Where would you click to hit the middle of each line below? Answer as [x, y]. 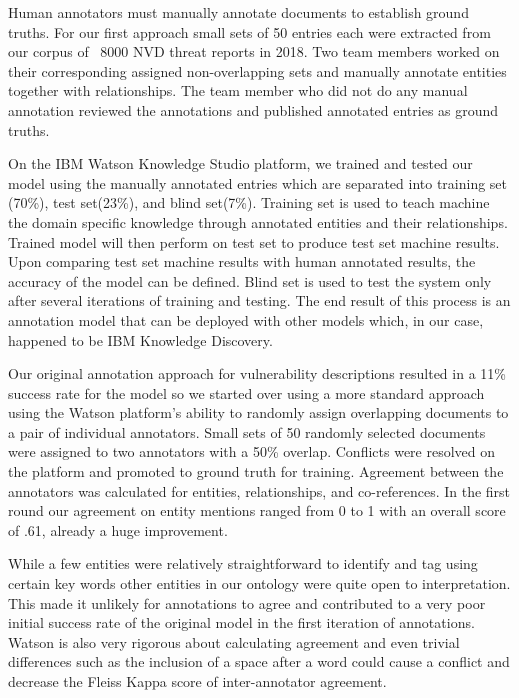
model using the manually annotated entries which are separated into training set [258, 182]
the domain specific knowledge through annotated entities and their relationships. [258, 221]
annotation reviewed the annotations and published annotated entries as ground [253, 109]
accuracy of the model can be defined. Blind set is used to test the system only [250, 280]
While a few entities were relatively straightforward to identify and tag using [243, 563]
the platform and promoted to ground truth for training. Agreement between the [256, 471]
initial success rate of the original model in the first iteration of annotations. [241, 622]
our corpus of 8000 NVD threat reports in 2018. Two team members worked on [254, 51]
